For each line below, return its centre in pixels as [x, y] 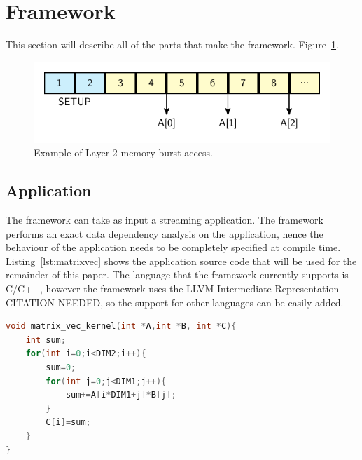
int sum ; [46, 340]
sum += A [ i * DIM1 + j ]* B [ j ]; [121, 395]
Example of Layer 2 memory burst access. [123, 153]
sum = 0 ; [61, 367]
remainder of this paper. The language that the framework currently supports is [177, 275]
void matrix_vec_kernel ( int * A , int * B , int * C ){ [121, 326]
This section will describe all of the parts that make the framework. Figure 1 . [172, 45]
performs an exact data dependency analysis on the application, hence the [165, 233]
